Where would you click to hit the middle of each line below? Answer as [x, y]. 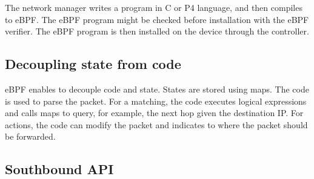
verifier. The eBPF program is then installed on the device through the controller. [157, 31]
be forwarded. [30, 136]
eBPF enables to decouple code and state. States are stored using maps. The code [157, 89]
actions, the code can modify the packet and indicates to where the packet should [156, 124]
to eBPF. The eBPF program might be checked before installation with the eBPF [157, 19]
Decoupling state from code [93, 64]
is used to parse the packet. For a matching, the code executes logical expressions [156, 101]
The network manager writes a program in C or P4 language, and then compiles [154, 7]
